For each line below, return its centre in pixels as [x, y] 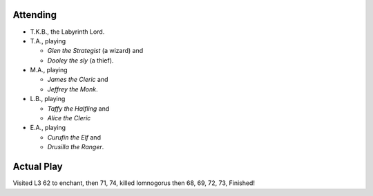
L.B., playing [48, 99]
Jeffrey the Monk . [73, 89]
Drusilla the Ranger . [76, 147]
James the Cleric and [78, 80]
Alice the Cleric [69, 118]
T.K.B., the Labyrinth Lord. [67, 32]
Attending [35, 15]
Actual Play [38, 167]
